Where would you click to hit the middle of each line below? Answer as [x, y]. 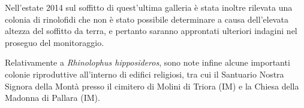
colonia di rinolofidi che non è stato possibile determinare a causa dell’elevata [147, 19]
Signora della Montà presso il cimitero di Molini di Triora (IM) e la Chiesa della [152, 86]
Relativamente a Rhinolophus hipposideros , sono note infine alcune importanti [148, 62]
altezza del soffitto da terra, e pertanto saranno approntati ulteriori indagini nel [151, 31]
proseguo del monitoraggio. [55, 42]
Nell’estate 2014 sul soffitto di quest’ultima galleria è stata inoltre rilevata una [149, 7]
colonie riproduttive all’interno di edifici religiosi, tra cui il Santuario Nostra [145, 74]
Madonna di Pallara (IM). [52, 98]
